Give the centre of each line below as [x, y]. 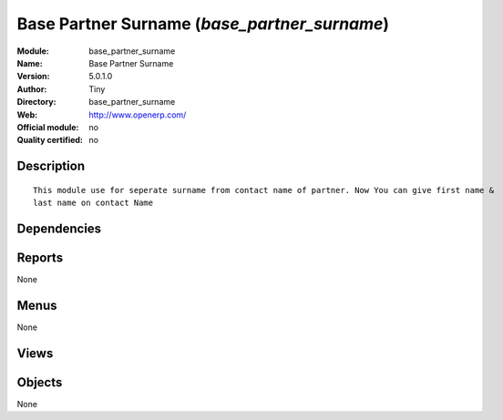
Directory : [36, 102]
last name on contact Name [93, 203]
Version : [33, 77]
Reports [40, 257]
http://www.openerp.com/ [138, 115]
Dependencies [59, 228]
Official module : [48, 127]
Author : [32, 89]
